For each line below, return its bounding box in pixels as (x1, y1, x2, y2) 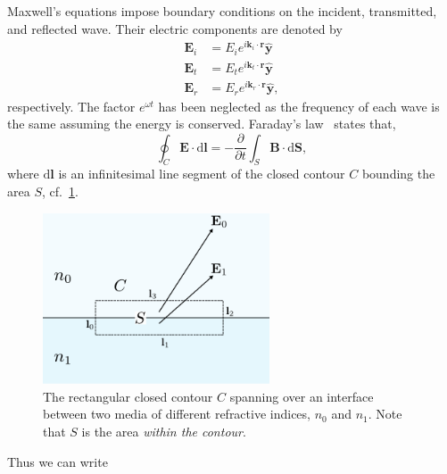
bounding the (361, 164, 435, 183)
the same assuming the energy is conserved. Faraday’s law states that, (7, 114, 396, 133)
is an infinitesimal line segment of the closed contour (58, 164, 345, 183)
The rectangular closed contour (43, 387, 213, 405)
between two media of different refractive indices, (43, 404, 310, 423)
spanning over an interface (229, 387, 374, 405)
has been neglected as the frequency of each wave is (158, 96, 440, 115)
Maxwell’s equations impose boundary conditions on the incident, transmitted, (7, 2, 437, 20)
